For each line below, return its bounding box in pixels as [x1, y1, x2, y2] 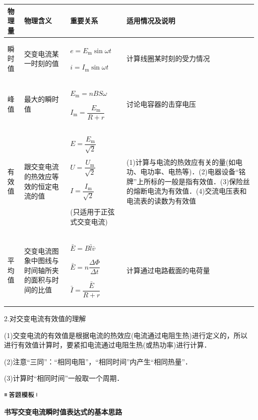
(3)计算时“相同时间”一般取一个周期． [4, 373, 124, 383]
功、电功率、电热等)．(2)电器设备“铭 [127, 166, 246, 177]
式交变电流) [70, 216, 108, 226]
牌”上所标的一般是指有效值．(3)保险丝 [127, 176, 250, 186]
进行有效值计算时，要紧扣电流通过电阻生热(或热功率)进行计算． [4, 340, 211, 350]
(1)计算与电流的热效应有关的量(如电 [127, 156, 243, 167]
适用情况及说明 [127, 15, 176, 26]
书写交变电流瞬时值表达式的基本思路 [4, 406, 122, 417]
